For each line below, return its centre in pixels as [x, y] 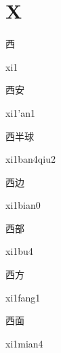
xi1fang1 [23, 297]
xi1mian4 [24, 343]
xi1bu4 [19, 251]
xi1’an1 [20, 112]
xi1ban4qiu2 [30, 159]
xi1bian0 [23, 205]
